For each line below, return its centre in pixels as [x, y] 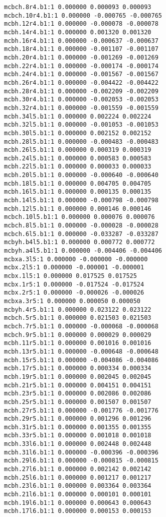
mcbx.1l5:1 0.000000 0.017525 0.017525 [70, 276]
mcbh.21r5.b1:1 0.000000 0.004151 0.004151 [78, 385]
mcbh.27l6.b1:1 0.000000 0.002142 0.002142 [78, 469]
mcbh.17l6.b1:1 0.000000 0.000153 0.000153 [78, 511]
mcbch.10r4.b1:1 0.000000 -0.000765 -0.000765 [83, 15]
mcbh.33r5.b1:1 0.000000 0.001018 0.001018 [78, 436]
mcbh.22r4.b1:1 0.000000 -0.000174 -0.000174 [81, 66]
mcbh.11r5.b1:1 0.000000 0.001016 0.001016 [78, 343]
